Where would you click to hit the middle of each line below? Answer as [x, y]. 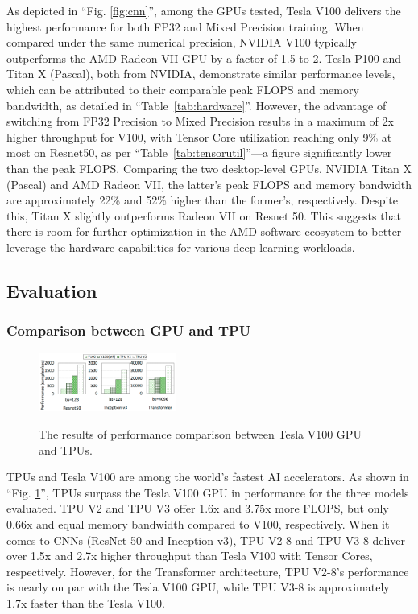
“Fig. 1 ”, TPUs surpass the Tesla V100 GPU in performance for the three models [208, 492]
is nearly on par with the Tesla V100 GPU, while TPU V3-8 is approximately [198, 587]
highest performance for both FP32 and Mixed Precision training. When [185, 26]
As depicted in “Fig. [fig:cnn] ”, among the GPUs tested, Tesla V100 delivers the [204, 10]
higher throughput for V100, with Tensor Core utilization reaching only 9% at [199, 136]
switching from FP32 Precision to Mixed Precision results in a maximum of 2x [200, 121]
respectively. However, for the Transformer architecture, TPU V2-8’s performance [208, 571]
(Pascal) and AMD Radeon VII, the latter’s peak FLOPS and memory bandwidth [209, 184]
